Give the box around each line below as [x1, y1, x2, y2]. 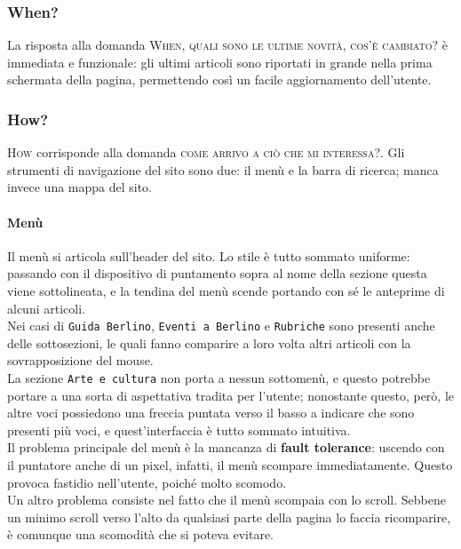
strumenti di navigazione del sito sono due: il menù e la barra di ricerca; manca [7, 160, 439, 179]
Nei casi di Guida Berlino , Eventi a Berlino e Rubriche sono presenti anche [7, 316, 435, 335]
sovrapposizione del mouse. [7, 351, 154, 370]
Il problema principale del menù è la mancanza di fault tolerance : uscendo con [7, 438, 445, 457]
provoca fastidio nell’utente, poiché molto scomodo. [7, 473, 287, 491]
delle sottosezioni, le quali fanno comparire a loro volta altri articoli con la [7, 333, 411, 352]
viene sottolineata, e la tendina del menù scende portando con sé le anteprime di [7, 281, 445, 299]
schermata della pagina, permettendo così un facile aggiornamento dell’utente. [7, 70, 432, 89]
